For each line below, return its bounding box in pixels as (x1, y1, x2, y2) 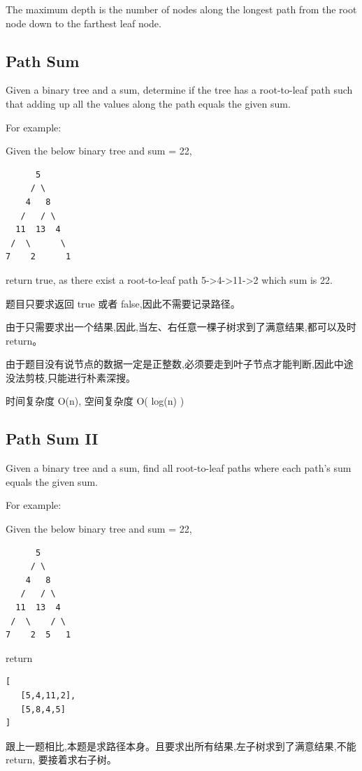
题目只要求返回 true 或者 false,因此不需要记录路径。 (6, 296, 240, 310)
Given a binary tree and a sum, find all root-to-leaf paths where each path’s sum (6, 461, 352, 475)
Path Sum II (6, 428, 99, 449)
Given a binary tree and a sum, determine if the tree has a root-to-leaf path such (6, 82, 353, 97)
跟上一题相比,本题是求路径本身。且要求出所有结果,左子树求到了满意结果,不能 (6, 738, 356, 753)
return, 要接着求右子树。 (6, 752, 117, 767)
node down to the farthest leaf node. (6, 15, 161, 30)
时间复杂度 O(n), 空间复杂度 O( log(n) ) (6, 394, 184, 408)
